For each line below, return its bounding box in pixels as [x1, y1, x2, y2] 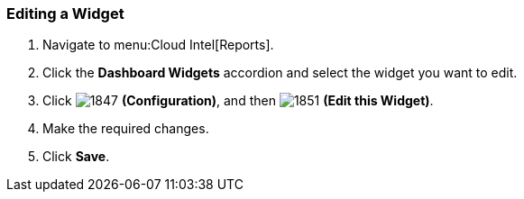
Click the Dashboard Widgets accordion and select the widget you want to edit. [42, 65, 518, 81]
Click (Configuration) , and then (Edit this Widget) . [42, 93, 434, 109]
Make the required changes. [42, 121, 209, 137]
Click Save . [42, 149, 110, 165]
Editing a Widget [6, 5, 124, 23]
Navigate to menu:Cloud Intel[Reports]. [42, 37, 274, 53]
